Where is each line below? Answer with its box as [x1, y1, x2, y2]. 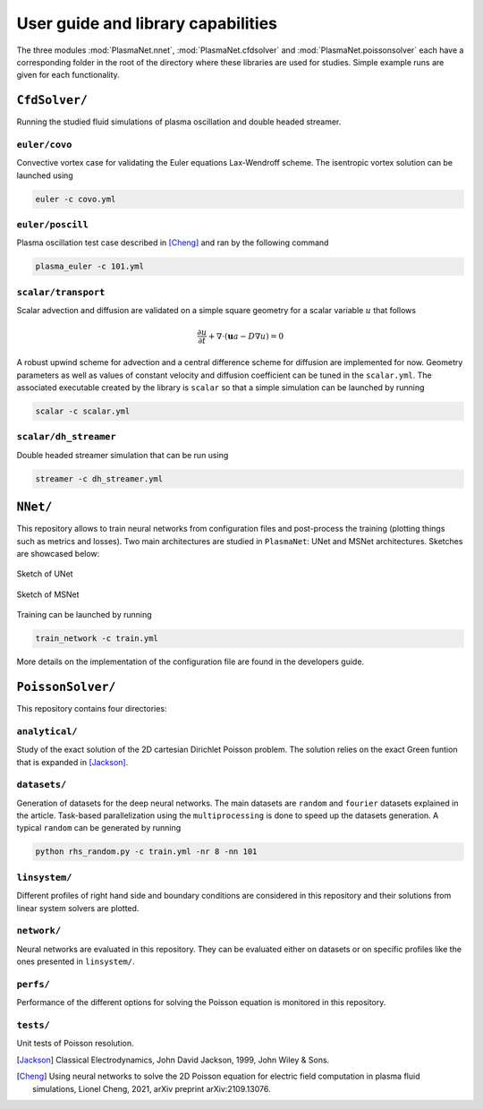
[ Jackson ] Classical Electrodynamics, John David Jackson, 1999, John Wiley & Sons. [16, 1054, 330, 1065]
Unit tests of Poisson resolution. [16, 1038, 134, 1049]
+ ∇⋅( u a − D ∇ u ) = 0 [208, 331, 284, 341]
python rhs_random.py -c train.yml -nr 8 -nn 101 [35, 847, 258, 857]
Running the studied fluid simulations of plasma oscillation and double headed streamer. [16, 116, 342, 127]
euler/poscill [16, 219, 89, 231]
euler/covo [16, 139, 72, 150]
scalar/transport [16, 286, 106, 298]
